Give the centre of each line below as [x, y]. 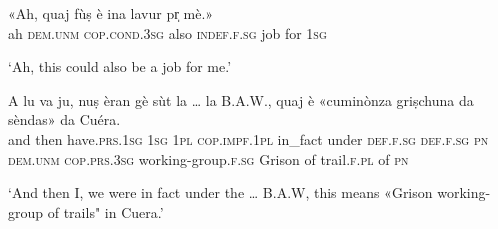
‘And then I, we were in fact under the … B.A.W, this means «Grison [220, 192]
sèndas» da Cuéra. [64, 119]
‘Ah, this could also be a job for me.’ [120, 66]
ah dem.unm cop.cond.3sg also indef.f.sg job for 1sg [167, 32]
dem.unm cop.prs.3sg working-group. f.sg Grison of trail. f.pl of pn [208, 158]
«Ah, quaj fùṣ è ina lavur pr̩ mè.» [111, 13]
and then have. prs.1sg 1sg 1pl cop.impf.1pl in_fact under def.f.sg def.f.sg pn [248, 138]
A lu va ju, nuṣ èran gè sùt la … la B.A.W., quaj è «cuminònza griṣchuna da [241, 99]
